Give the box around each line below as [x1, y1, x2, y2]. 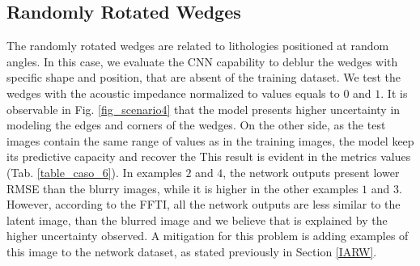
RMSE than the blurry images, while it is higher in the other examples [6, 179, 358, 196]
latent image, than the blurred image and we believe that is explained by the [6, 211, 388, 228]
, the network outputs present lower [223, 163, 400, 180]
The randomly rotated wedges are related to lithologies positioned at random [6, 37, 389, 54]
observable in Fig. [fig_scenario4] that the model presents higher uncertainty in [6, 100, 401, 117]
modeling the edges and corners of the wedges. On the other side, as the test [6, 116, 386, 133]
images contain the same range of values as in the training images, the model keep [6, 132, 414, 149]
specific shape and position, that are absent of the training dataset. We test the [6, 69, 401, 86]
